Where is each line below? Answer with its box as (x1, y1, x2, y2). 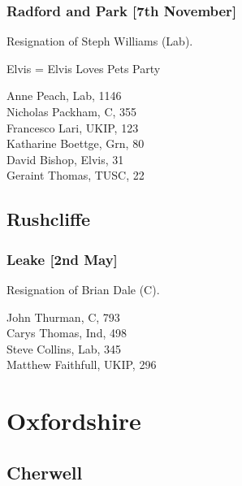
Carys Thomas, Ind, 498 (6, 324, 127, 341)
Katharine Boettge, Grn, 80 (6, 135, 145, 152)
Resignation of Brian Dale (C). (6, 280, 160, 297)
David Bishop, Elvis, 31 (6, 150, 124, 167)
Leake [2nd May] (6, 249, 118, 269)
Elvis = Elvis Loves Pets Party (6, 59, 161, 76)
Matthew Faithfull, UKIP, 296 (6, 356, 157, 373)
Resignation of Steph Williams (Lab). (6, 33, 193, 50)
